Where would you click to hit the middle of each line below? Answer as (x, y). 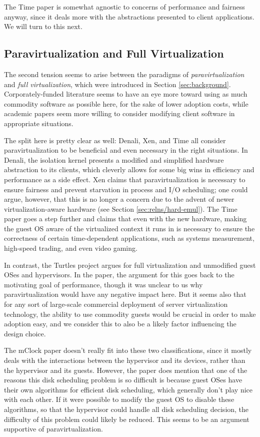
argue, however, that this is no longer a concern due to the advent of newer (119, 199)
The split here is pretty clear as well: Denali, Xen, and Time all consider (115, 140)
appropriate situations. (39, 123)
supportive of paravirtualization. (53, 429)
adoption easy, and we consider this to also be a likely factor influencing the (120, 324)
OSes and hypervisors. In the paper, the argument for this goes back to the (119, 275)
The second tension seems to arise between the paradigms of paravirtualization (124, 74)
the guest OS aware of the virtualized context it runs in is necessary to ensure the (129, 228)
